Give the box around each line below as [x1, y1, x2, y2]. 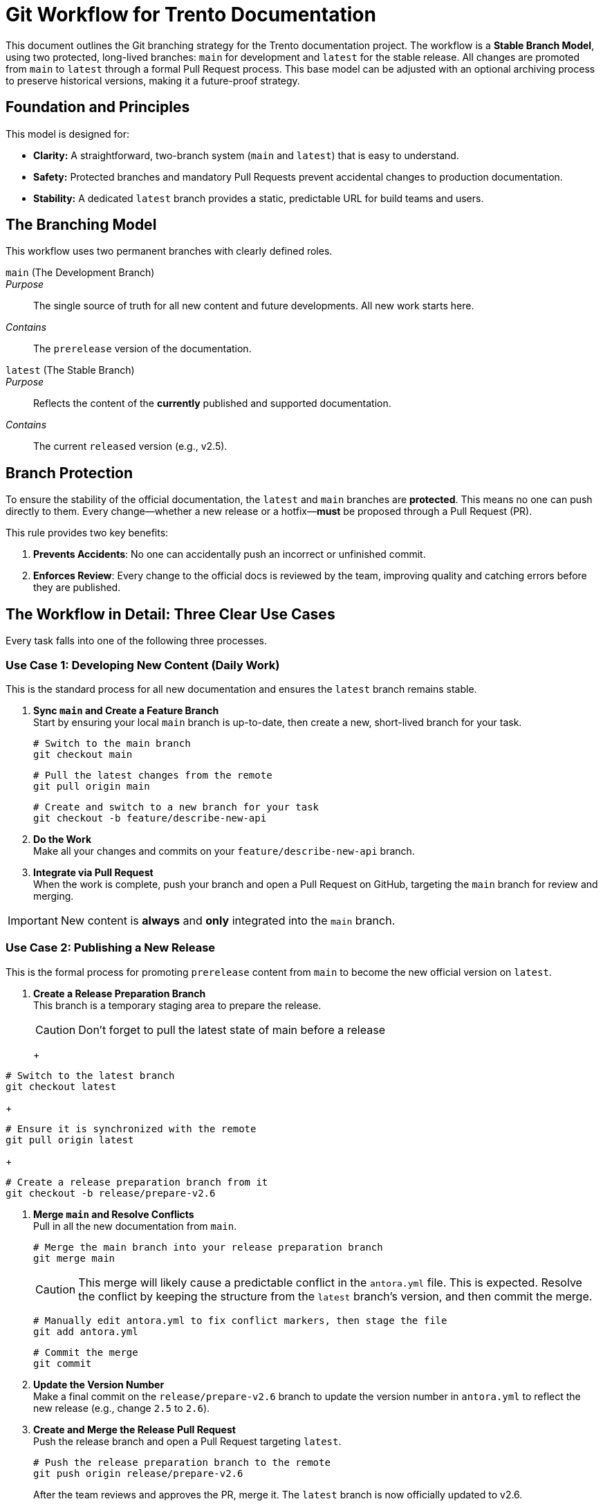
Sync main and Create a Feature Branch [33, 704, 219, 716]
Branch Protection [6, 464, 133, 482]
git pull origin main [33, 780, 150, 792]
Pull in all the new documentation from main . [33, 1219, 237, 1232]
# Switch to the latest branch [6, 1069, 175, 1081]
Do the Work [33, 833, 91, 845]
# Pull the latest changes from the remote [33, 769, 272, 781]
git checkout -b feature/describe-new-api [33, 812, 267, 824]
